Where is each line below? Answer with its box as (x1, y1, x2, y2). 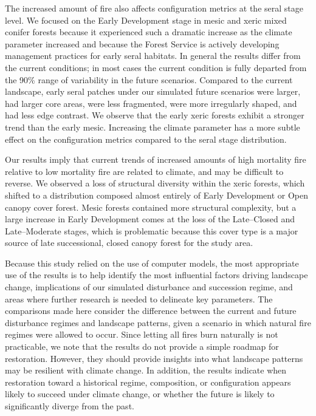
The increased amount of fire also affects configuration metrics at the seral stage (5, 2, 303, 14)
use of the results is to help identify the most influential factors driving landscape (5, 268, 308, 281)
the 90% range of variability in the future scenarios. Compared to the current (5, 73, 293, 86)
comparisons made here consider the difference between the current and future (5, 304, 297, 317)
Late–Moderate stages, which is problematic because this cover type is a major (5, 224, 298, 237)
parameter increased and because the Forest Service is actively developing (5, 37, 280, 50)
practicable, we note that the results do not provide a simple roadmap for (5, 340, 279, 353)
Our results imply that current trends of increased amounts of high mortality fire (5, 153, 306, 166)
